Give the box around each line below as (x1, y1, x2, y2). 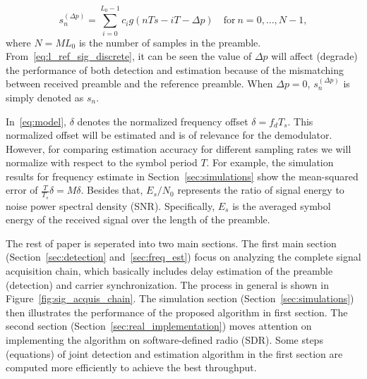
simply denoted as (6, 89, 84, 104)
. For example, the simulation (206, 155, 334, 170)
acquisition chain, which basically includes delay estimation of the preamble (6, 263, 333, 278)
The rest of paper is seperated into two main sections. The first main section (6, 235, 337, 250)
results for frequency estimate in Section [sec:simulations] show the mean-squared (6, 168, 359, 183)
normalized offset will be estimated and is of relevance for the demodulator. (6, 128, 332, 142)
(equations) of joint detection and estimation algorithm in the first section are (6, 346, 343, 361)
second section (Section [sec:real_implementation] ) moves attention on (6, 318, 312, 333)
